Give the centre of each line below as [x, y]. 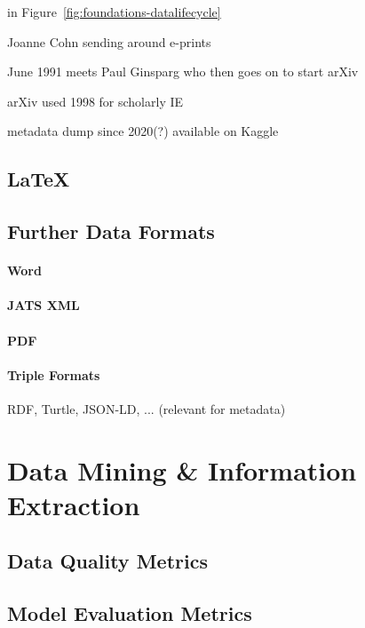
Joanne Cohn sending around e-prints [109, 41]
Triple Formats [54, 374]
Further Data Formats [111, 231]
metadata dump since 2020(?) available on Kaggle [143, 131]
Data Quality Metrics [107, 561]
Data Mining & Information [182, 469]
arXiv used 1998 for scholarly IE [95, 101]
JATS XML [44, 305]
